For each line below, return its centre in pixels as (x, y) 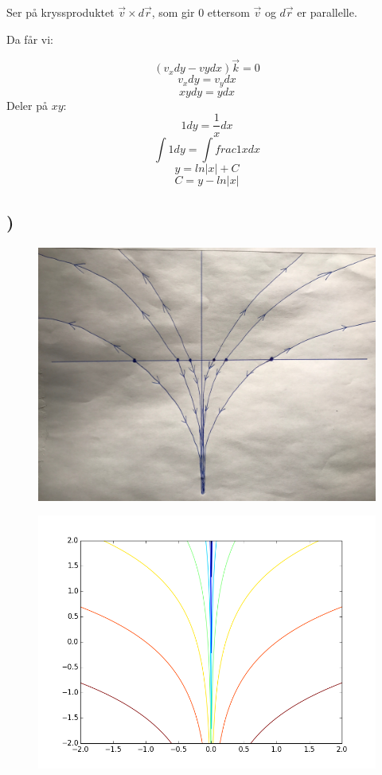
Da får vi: (30, 39)
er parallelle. (327, 12)
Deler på (27, 105)
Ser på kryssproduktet (60, 12)
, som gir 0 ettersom (201, 12)
